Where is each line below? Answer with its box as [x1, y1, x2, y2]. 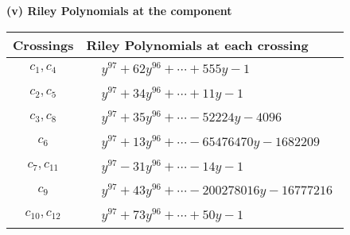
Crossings [13, 35, 74, 54]
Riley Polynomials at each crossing [86, 35, 309, 54]
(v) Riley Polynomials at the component [6, 2, 232, 18]
